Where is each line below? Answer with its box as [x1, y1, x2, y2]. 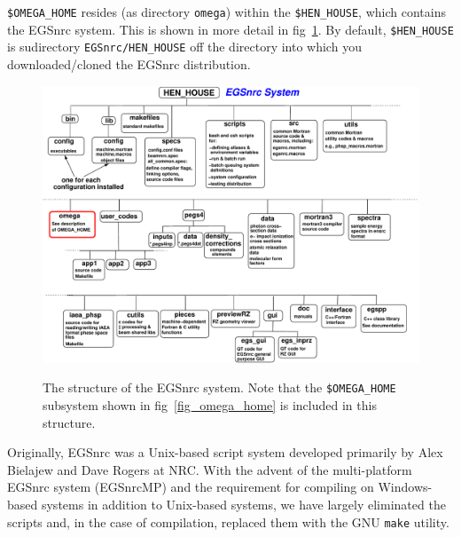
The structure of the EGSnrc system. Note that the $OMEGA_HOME [43, 378, 396, 397]
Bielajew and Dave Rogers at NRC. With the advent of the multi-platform [7, 460, 412, 478]
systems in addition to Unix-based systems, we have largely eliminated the [41, 494, 446, 513]
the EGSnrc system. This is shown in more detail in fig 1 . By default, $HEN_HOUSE [7, 20, 454, 38]
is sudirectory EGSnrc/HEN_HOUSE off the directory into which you [7, 37, 362, 56]
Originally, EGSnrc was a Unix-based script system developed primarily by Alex [7, 443, 443, 462]
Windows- [378, 478, 433, 496]
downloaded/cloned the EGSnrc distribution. [7, 54, 251, 73]
